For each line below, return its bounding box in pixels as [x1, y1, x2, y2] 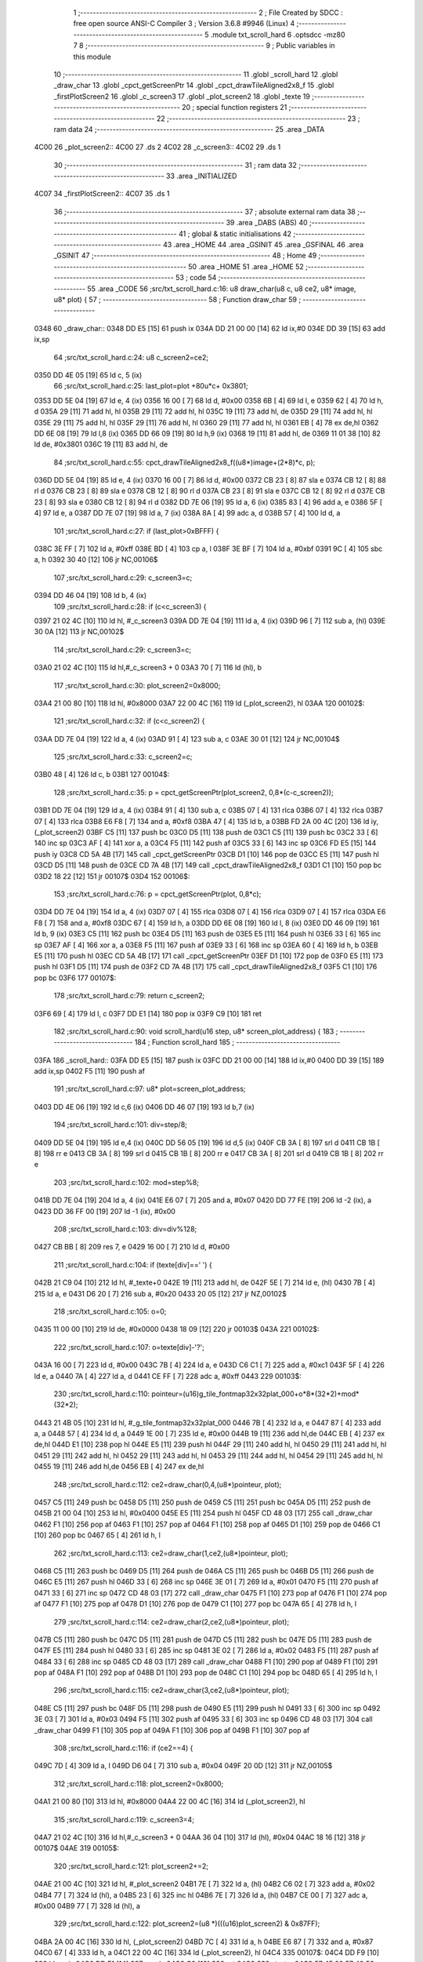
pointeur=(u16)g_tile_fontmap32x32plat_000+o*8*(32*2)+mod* [151, 1389, 360, 1399]
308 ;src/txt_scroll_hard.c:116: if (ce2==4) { [53, 1743, 193, 1753]
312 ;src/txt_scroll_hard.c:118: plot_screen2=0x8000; [53, 1778, 224, 1789]
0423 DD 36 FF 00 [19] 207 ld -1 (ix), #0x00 [34, 1206, 176, 1216]
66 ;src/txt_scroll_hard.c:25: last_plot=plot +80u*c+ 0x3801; [53, 381, 248, 391]
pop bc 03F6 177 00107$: [34, 973, 117, 983]
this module [73, 52, 111, 61]
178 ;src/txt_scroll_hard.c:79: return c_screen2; [53, 991, 205, 1001]
